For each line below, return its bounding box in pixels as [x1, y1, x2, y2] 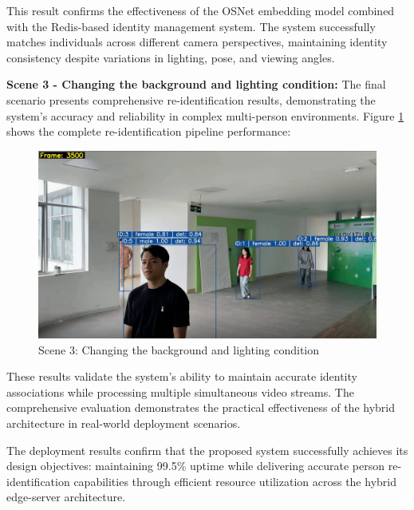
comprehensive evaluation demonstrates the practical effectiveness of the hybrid [6, 399, 396, 416]
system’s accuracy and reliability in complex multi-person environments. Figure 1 [6, 107, 404, 124]
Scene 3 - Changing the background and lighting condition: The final [6, 76, 386, 93]
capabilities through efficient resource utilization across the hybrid [73, 472, 396, 489]
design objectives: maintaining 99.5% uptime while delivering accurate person [6, 457, 385, 474]
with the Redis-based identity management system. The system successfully [6, 18, 376, 34]
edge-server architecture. [6, 488, 126, 505]
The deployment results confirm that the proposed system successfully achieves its [6, 441, 408, 458]
